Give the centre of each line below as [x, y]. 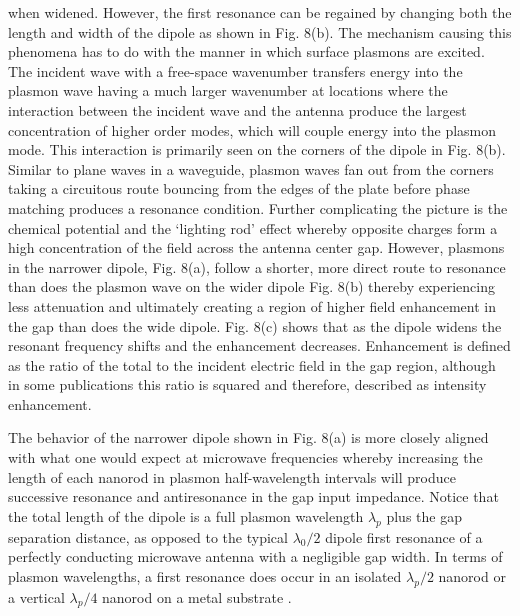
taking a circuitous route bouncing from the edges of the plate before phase [239, 188]
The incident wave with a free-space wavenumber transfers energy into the [235, 70]
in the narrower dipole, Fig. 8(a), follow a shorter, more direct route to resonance [257, 266]
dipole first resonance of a [404, 536]
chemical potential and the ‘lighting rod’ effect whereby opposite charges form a [253, 227]
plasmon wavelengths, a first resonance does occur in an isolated [205, 575]
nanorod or [472, 575]
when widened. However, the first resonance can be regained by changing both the [260, 12]
